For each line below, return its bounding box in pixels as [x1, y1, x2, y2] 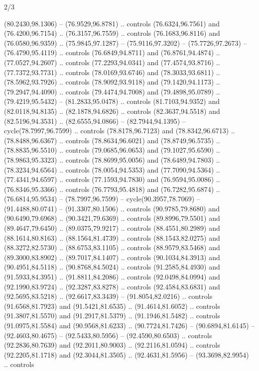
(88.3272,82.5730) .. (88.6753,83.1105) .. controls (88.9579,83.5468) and [4, 242, 220, 253]
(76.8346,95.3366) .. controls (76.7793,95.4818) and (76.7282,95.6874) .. [4, 184, 220, 194]
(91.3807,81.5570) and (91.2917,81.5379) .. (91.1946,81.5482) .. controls [4, 310, 220, 321]
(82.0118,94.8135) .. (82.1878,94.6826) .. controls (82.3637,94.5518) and [4, 105, 220, 116]
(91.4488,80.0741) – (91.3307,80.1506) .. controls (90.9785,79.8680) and [4, 203, 220, 213]
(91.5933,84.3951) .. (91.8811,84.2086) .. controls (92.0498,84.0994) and [4, 272, 220, 282]
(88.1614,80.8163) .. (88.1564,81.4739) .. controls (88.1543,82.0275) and [4, 232, 220, 243]
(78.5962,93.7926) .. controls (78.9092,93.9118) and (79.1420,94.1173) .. [4, 77, 220, 87]
